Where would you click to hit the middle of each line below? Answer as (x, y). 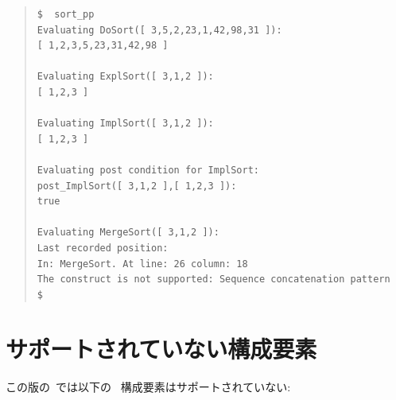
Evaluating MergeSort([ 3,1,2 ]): (128, 233)
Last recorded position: (103, 248)
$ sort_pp (66, 14)
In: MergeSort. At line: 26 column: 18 (142, 264)
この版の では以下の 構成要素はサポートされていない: (148, 387)
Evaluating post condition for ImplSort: (148, 170)
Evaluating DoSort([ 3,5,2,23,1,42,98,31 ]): (159, 30)
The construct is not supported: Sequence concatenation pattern (214, 280)
